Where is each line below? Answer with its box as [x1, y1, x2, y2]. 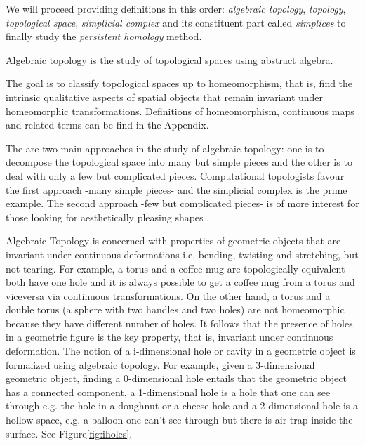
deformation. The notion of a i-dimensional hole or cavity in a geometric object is [6, 343, 356, 358]
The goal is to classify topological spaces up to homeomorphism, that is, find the [6, 76, 353, 91]
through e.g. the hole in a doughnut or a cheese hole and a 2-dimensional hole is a [6, 398, 358, 413]
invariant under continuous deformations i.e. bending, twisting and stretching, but [6, 247, 359, 261]
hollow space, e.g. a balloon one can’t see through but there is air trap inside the [6, 412, 353, 427]
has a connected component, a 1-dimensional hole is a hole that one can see [6, 384, 331, 399]
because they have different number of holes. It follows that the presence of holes [6, 315, 353, 330]
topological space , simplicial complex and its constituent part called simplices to [6, 15, 346, 29]
